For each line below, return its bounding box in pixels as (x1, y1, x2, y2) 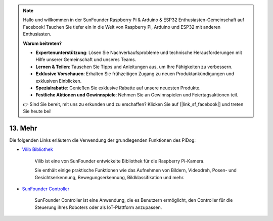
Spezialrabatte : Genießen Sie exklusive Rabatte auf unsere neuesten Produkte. (35, 85, 201, 91)
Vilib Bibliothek (22, 146, 53, 152)
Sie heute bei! (23, 108, 52, 115)
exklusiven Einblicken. (35, 78, 82, 84)
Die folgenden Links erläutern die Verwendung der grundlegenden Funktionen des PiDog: (9, 137, 196, 143)
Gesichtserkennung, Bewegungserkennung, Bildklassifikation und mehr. (34, 174, 185, 180)
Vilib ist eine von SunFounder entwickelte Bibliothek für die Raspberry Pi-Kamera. (34, 158, 205, 164)
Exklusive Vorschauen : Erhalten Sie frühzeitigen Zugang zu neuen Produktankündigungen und (35, 71, 235, 77)
